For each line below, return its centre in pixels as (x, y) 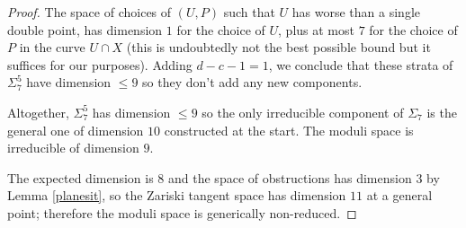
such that (249, 12)
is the (442, 112)
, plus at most (316, 29)
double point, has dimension (85, 29)
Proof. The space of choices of (90, 12)
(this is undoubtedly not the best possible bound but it (278, 47)
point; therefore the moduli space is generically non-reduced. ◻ (182, 212)
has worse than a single (356, 12)
